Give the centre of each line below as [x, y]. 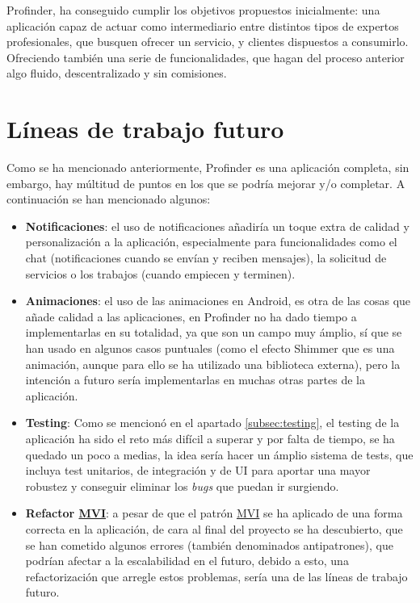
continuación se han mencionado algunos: [109, 199]
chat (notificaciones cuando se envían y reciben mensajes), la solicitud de [206, 258]
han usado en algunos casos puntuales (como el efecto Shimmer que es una [210, 348]
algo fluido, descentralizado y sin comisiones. [117, 73]
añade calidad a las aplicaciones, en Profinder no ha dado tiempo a [191, 316]
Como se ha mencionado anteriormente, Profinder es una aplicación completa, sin [208, 167]
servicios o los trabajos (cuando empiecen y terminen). [160, 273]
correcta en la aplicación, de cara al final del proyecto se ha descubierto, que [214, 528]
